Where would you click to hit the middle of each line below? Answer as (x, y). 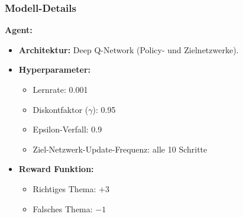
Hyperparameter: (55, 69)
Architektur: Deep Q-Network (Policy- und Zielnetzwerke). (129, 49)
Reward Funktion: (56, 169)
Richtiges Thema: (64, 188)
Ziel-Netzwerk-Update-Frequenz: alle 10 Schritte (120, 149)
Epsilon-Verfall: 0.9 (67, 129)
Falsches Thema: (63, 208)
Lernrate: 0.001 (60, 89)
